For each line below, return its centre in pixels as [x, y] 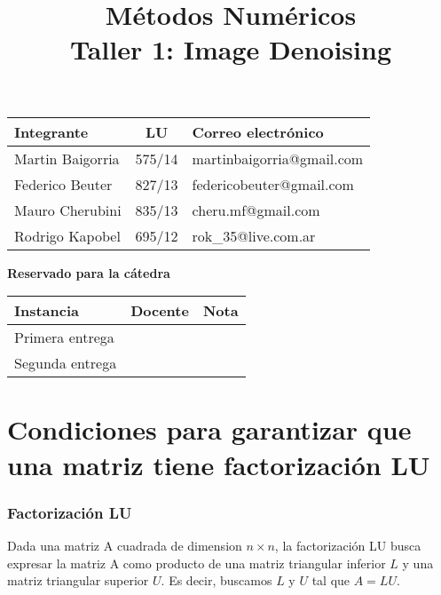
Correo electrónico [258, 131]
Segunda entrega [66, 363]
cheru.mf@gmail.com [256, 210]
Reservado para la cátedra [89, 272]
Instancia [47, 311]
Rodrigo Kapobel [67, 235]
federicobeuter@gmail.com [273, 184]
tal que [331, 580]
